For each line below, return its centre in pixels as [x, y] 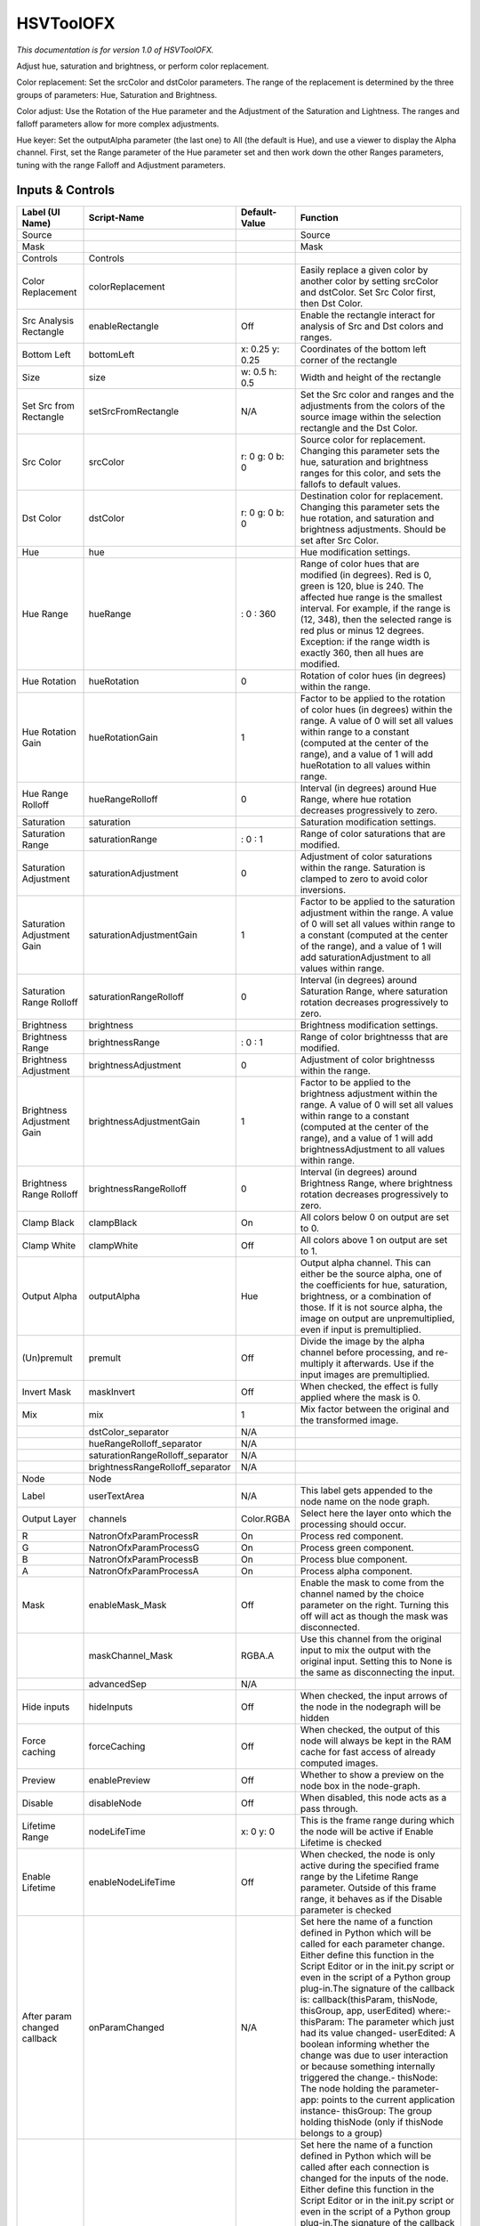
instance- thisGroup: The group [366, 2110]
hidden [315, 1718]
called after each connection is [365, 2166]
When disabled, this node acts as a [373, 1797]
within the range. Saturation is [363, 867]
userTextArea [116, 1496]
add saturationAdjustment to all [365, 957]
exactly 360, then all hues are [362, 653]
